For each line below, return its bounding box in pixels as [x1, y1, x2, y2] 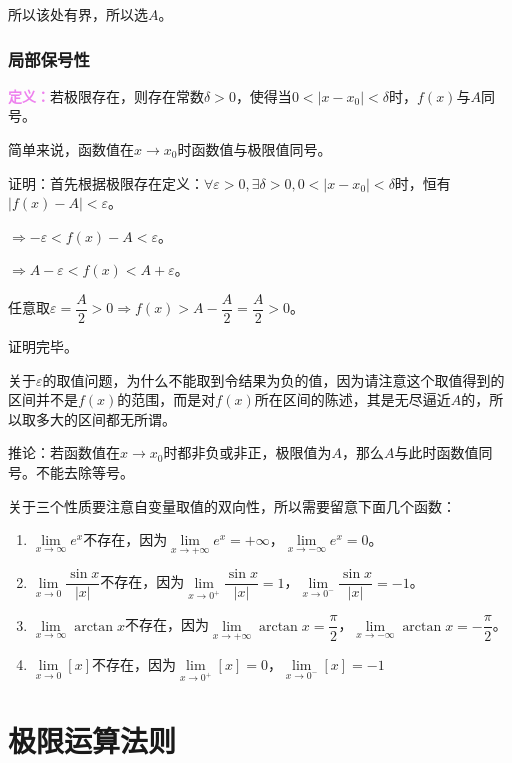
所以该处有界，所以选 [8, 4, 148, 24]
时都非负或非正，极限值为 [163, 442, 332, 463]
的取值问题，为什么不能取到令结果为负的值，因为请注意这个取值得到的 [42, 369, 505, 390]
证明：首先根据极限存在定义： [8, 172, 204, 193]
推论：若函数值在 [8, 442, 120, 463]
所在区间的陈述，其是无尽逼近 [254, 389, 451, 410]
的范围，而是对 [117, 389, 216, 410]
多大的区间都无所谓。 [35, 408, 176, 429]
